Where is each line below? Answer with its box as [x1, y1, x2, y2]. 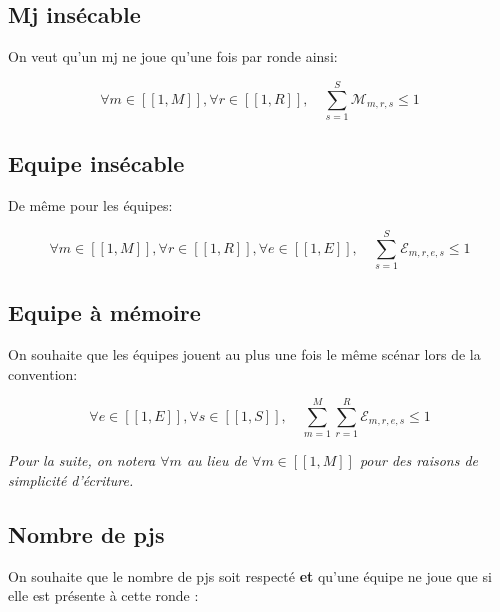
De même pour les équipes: [8, 195, 173, 216]
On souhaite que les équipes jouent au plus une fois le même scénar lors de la [8, 344, 481, 365]
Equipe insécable [8, 148, 185, 179]
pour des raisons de [359, 450, 479, 471]
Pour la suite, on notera [8, 450, 156, 471]
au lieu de [186, 450, 248, 471]
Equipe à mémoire [8, 297, 201, 328]
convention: [8, 363, 78, 384]
